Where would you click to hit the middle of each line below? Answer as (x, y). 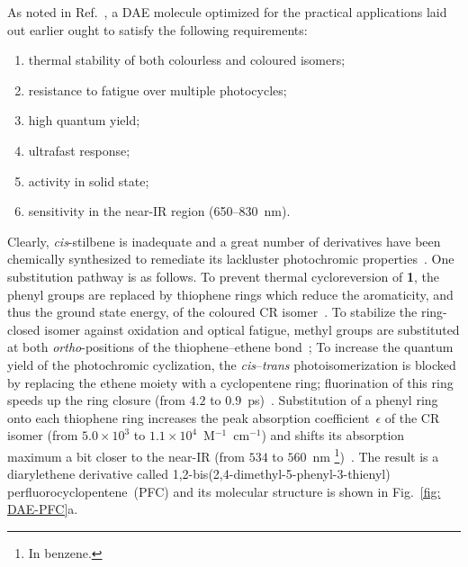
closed (24, 329)
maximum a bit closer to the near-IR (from (126, 456)
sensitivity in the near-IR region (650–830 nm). (159, 211)
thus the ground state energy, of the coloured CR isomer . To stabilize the (212, 312)
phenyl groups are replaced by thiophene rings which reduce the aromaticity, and (230, 294)
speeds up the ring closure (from (96, 400)
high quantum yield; (84, 120)
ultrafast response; (79, 150)
